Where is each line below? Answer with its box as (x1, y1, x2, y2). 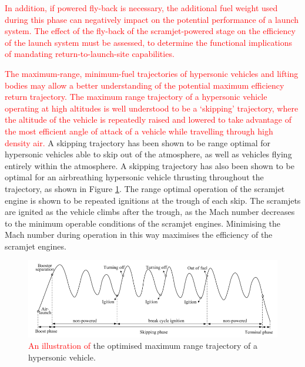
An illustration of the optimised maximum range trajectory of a (28, 339, 258, 352)
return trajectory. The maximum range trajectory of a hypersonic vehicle (5, 90, 267, 103)
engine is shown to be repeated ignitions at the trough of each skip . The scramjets (5, 194, 301, 206)
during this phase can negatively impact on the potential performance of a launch (5, 13, 299, 25)
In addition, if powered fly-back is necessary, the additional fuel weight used (5, 2, 278, 14)
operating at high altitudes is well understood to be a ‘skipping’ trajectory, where (5, 102, 299, 114)
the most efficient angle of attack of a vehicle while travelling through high (5, 124, 273, 137)
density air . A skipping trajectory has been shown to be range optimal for (5, 136, 271, 149)
